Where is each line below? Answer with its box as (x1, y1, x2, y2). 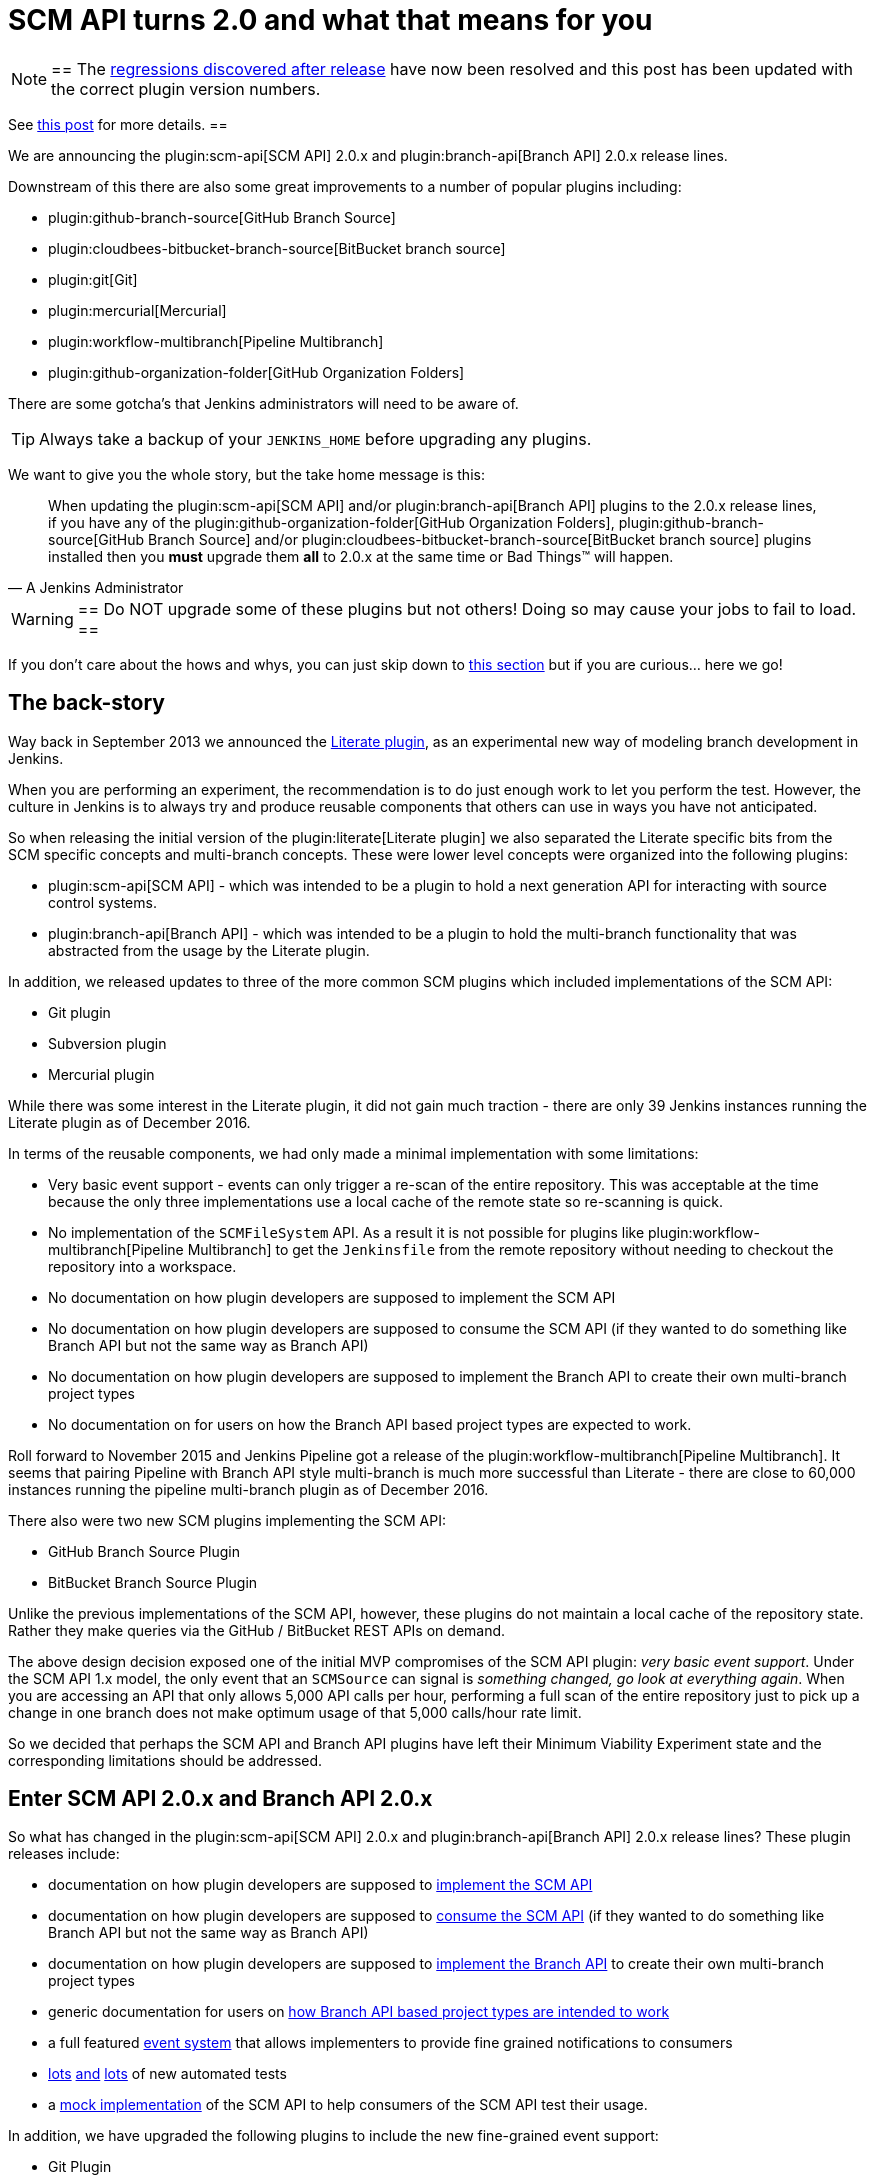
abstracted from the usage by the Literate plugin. (48, 941, 370, 959)
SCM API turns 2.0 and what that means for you (8, 3, 653, 37)
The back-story (8, 690, 166, 716)
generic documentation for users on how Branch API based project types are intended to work (48, 2003, 670, 2021)
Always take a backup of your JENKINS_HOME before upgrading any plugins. (39, 428, 592, 449)
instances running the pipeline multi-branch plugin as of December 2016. (8, 1480, 489, 1498)
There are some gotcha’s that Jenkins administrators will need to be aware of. (8, 394, 519, 412)
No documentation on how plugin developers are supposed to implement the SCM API (48, 1288, 616, 1306)
